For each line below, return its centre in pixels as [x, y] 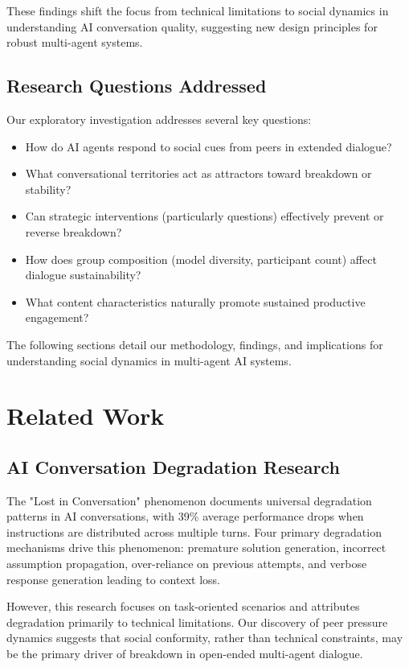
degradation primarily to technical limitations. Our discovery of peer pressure [197, 622]
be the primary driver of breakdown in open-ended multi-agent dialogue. [185, 654]
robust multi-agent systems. [75, 42]
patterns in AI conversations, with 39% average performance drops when [185, 516]
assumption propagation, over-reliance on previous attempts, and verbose [187, 564]
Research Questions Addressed [137, 86]
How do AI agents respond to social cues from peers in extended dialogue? [209, 146]
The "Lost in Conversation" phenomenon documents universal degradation [189, 500]
